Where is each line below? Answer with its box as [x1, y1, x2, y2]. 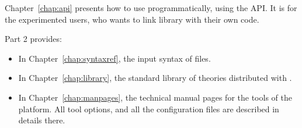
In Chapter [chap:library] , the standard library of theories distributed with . [18, 72, 292, 84]
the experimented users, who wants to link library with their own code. [5, 13, 259, 25]
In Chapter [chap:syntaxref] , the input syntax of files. [18, 52, 211, 64]
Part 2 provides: [5, 33, 62, 45]
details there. [18, 114, 65, 126]
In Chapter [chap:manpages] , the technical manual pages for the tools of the [18, 91, 292, 103]
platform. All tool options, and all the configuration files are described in [18, 102, 279, 115]
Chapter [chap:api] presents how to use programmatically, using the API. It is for [5, 2, 297, 13]
